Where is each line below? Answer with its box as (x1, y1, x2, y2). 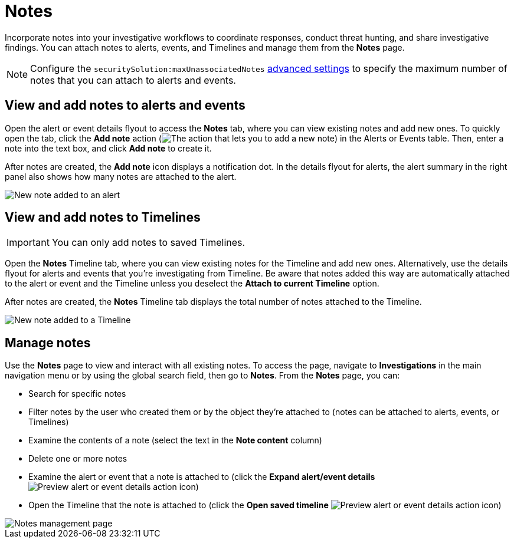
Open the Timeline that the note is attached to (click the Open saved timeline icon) (28, 500, 502, 511)
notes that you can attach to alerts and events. (30, 74, 236, 86)
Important (6, 236, 50, 249)
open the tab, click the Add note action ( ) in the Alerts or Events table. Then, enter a (5, 133, 504, 143)
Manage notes (5, 335, 91, 350)
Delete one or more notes (28, 453, 127, 464)
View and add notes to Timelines (5, 210, 201, 225)
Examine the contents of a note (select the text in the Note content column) (28, 435, 322, 446)
